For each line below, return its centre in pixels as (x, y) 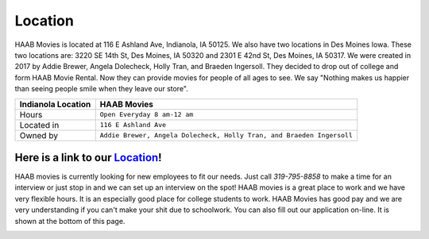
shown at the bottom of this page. (70, 221)
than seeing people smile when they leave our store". (101, 89)
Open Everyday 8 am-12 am (147, 114)
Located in (39, 125)
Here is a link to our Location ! (88, 158)
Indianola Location (55, 104)
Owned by (39, 135)
